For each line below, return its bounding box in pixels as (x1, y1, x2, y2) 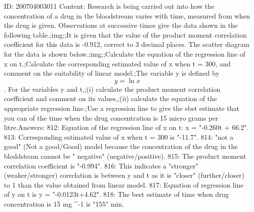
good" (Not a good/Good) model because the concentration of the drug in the (4, 141, 238, 151)
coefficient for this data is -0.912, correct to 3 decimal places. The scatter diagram (4, 39, 250, 49)
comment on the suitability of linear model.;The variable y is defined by (4, 68, 220, 78)
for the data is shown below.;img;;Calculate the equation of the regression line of (4, 48, 246, 59)
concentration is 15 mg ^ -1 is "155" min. (4, 198, 124, 209)
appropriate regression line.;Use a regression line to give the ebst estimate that (4, 103, 240, 113)
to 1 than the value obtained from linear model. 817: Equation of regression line (4, 179, 244, 190)
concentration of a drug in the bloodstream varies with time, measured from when (4, 10, 250, 21)
